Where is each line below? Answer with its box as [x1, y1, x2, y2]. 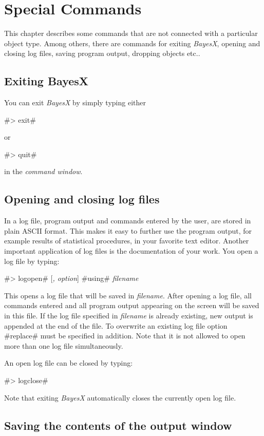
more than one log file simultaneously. [4, 340, 123, 351]
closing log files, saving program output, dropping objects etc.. [4, 48, 200, 59]
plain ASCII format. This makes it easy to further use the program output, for [4, 225, 252, 236]
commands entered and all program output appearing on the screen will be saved [4, 300, 259, 311]
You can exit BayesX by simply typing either [4, 97, 146, 108]
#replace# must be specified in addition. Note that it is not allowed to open [4, 330, 246, 341]
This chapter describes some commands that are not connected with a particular [4, 28, 258, 39]
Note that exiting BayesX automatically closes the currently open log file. [4, 392, 236, 403]
